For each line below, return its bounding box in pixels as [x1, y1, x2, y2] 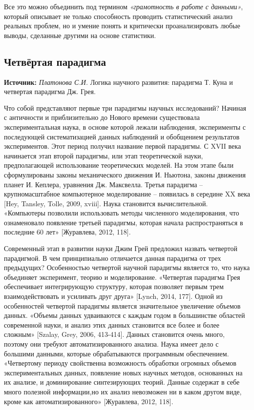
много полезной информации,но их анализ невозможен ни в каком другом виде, [4, 386, 242, 396]
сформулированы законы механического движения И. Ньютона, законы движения [4, 169, 246, 179]
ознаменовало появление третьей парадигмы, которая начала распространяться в [4, 217, 243, 227]
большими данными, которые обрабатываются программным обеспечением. [4, 348, 229, 358]
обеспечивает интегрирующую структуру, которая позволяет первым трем [4, 281, 224, 292]
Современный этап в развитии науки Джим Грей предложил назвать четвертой [4, 243, 238, 254]
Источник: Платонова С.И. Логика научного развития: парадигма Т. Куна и [4, 77, 233, 87]
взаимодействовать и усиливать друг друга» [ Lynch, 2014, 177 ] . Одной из [4, 291, 223, 301]
